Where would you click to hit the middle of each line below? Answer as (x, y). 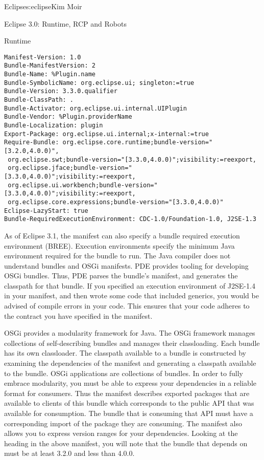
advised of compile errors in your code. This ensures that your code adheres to (127, 306)
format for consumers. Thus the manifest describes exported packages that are (127, 393)
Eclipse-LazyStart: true (46, 211)
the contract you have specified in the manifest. (78, 315)
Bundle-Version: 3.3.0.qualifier (61, 91)
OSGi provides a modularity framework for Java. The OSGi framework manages (130, 333)
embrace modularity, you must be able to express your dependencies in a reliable (130, 383)
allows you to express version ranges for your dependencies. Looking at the (121, 433)
